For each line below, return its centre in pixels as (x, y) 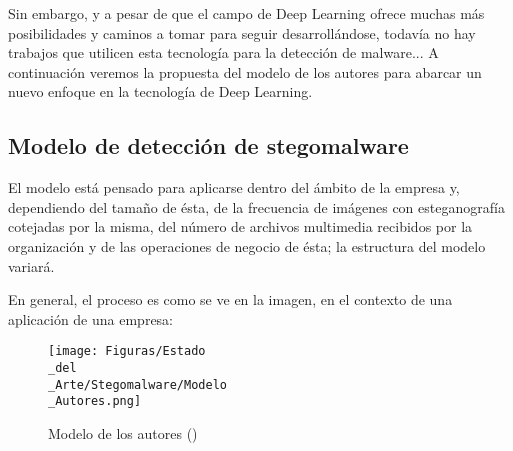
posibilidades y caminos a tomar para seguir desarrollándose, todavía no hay (242, 32)
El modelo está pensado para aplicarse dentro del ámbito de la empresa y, (234, 187)
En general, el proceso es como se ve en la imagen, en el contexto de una (230, 299)
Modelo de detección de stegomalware (208, 145)
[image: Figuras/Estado (127, 351)
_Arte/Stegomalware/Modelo (137, 384)
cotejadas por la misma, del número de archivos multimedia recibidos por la (240, 226)
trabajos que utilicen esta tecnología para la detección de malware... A (223, 52)
